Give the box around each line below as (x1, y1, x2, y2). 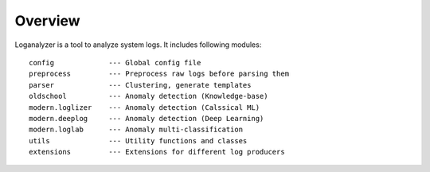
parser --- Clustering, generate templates (29, 80, 252, 89)
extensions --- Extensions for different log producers (29, 147, 286, 157)
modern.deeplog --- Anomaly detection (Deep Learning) (29, 114, 264, 123)
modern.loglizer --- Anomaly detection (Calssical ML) (29, 103, 260, 111)
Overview (14, 12, 80, 29)
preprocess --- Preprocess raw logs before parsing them (29, 69, 290, 79)
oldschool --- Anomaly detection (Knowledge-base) (29, 92, 268, 101)
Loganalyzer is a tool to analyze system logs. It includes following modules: (14, 40, 262, 49)
